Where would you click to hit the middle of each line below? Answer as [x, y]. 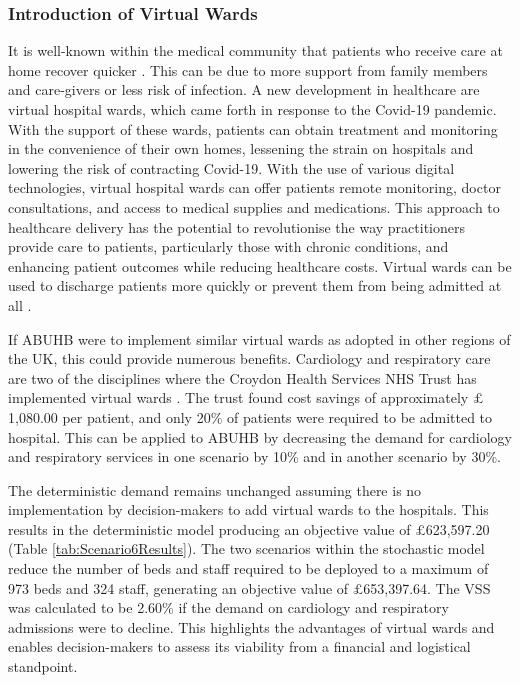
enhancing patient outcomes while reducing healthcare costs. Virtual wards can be [260, 265]
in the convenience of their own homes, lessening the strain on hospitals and [241, 148]
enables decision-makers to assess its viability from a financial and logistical [239, 646]
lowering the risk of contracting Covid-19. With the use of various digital [231, 167]
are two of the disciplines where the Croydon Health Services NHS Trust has [242, 377]
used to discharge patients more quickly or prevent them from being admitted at [255, 285]
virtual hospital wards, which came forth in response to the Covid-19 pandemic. [252, 109]
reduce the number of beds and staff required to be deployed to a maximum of [248, 568]
